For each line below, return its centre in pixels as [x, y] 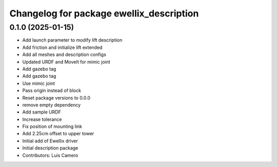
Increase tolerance [42, 119]
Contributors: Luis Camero [50, 155]
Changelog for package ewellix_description [104, 13]
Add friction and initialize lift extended [62, 47]
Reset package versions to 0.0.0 [56, 98]
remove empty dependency [52, 105]
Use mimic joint [39, 83]
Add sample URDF [42, 112]
